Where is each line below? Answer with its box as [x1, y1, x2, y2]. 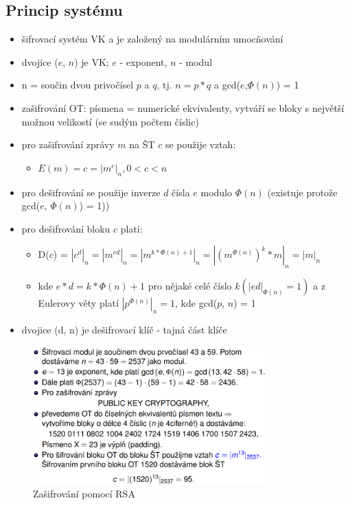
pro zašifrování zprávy [21, 137, 115, 152]
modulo [200, 185, 233, 199]
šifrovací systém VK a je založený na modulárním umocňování [21, 32, 283, 46]
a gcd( [213, 78, 241, 92]
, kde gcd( [175, 296, 218, 310]
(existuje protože [267, 185, 338, 199]
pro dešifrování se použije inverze [21, 185, 161, 199]
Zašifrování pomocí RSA [33, 486, 135, 501]
